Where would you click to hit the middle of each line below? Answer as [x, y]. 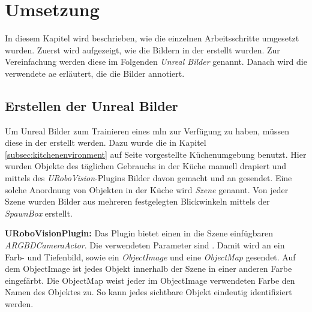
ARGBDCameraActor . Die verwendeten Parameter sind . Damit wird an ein [145, 245]
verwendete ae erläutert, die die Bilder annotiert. [95, 73]
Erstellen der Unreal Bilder [91, 105]
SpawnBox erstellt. [39, 213]
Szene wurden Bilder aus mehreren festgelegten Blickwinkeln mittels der [137, 201]
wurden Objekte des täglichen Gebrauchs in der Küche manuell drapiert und [146, 166]
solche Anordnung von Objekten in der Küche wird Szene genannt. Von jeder [147, 189]
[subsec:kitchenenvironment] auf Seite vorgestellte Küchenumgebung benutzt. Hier [156, 154]
